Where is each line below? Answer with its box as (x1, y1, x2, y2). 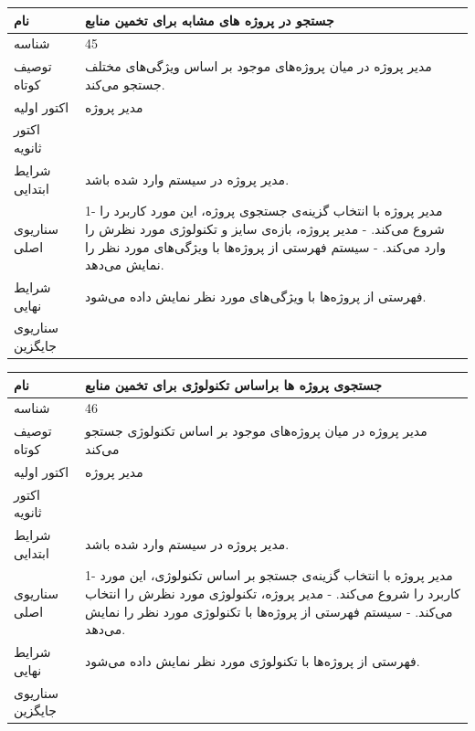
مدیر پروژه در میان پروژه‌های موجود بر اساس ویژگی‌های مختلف (84, 57, 432, 76)
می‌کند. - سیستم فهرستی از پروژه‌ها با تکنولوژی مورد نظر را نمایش (85, 601, 453, 620)
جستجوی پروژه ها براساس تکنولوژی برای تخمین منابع (85, 375, 382, 394)
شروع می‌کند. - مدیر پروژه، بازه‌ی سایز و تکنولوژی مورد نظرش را (84, 218, 445, 238)
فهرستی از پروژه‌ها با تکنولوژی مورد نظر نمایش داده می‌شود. (85, 651, 420, 670)
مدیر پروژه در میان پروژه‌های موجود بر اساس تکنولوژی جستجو (85, 421, 427, 440)
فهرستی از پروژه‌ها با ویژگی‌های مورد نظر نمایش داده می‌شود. (84, 286, 427, 305)
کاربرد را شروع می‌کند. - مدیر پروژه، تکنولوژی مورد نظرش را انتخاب (85, 584, 460, 603)
